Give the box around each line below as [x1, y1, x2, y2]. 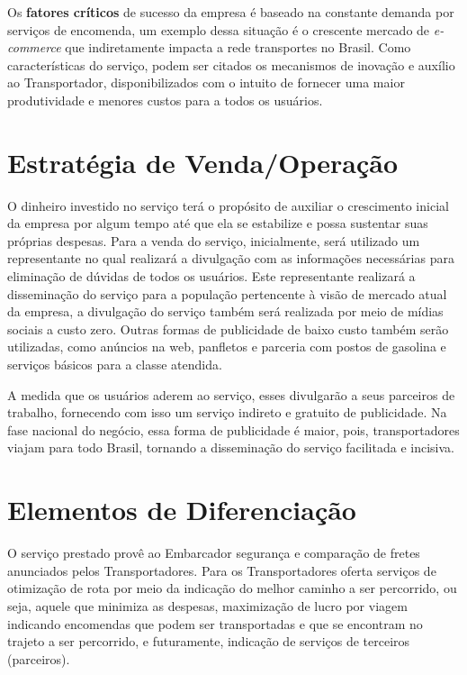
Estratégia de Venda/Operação [7, 143, 399, 180]
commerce [7, 38, 61, 57]
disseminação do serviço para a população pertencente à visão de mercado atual [7, 284, 447, 303]
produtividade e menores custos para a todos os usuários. [7, 90, 323, 109]
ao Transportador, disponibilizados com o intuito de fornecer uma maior [7, 73, 405, 92]
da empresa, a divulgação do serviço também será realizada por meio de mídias [7, 302, 444, 321]
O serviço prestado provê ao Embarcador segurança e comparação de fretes [7, 543, 420, 562]
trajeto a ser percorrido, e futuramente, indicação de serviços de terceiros [7, 632, 410, 651]
